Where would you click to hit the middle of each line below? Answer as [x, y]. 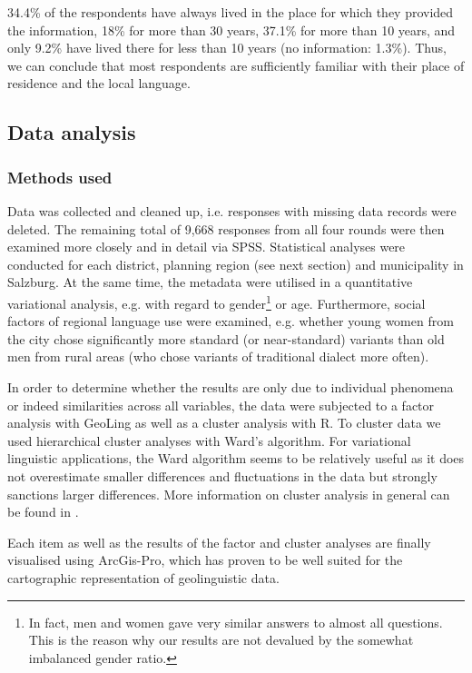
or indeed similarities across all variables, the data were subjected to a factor [221, 405]
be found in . [43, 512]
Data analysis [72, 132]
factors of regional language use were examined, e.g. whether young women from [231, 321]
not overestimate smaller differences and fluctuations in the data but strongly [222, 475]
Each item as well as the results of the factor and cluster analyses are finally [219, 542]
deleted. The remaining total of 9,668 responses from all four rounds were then [226, 228]
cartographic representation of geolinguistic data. [143, 577]
